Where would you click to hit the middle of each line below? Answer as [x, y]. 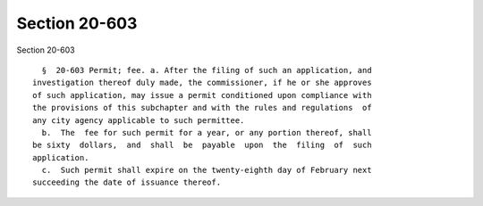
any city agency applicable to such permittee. [139, 120]
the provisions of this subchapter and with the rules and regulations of [202, 108]
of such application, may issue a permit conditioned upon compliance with [202, 95]
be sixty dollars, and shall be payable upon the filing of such [202, 145]
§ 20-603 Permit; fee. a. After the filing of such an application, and [207, 70]
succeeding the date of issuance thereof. [127, 182]
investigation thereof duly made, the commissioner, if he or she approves [202, 83]
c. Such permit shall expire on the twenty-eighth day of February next [207, 170]
